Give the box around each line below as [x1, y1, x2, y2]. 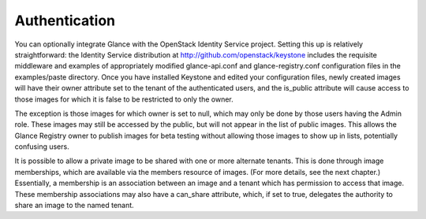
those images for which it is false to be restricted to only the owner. [14, 95, 234, 104]
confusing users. [14, 142, 70, 151]
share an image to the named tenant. [14, 201, 134, 210]
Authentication [14, 12, 116, 29]
